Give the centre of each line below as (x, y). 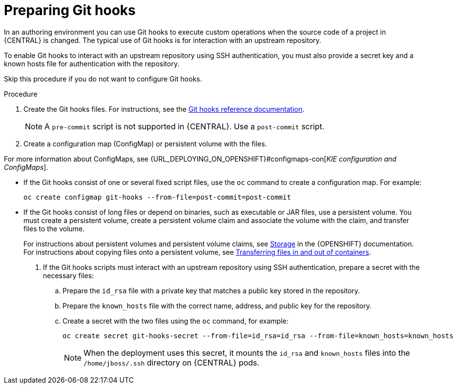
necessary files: (69, 275)
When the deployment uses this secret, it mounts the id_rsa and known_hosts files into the (247, 353)
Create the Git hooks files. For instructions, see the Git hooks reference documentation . (164, 109)
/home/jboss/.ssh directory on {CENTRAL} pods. (172, 362)
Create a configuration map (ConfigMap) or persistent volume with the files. (145, 143)
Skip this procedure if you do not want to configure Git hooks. (103, 79)
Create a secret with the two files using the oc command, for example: (176, 321)
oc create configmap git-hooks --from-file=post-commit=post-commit (157, 197)
